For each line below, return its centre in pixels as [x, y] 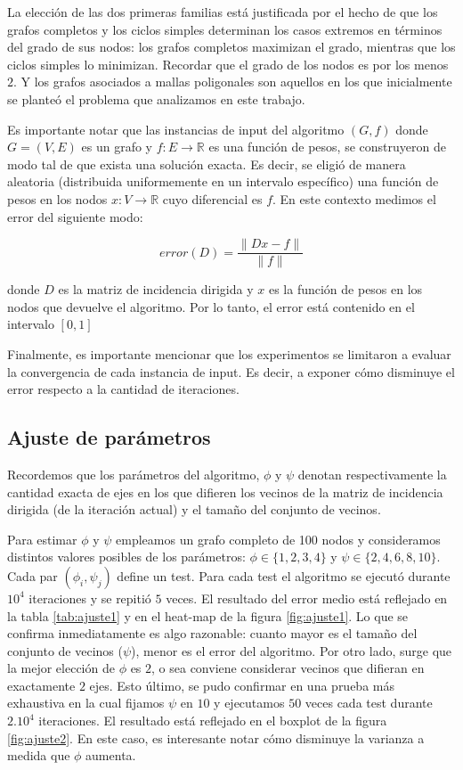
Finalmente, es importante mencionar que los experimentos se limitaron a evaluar [229, 353]
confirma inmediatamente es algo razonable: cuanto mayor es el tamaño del [212, 633]
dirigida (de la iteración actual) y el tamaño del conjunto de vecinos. [194, 509]
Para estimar [42, 539]
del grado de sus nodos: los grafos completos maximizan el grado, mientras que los [231, 47]
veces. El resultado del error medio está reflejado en [307, 598]
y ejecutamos [249, 703]
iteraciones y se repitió [90, 598]
